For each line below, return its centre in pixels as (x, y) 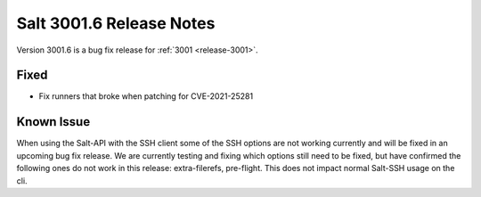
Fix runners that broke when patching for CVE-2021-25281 (146, 96)
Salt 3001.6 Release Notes (116, 23)
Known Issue (53, 122)
